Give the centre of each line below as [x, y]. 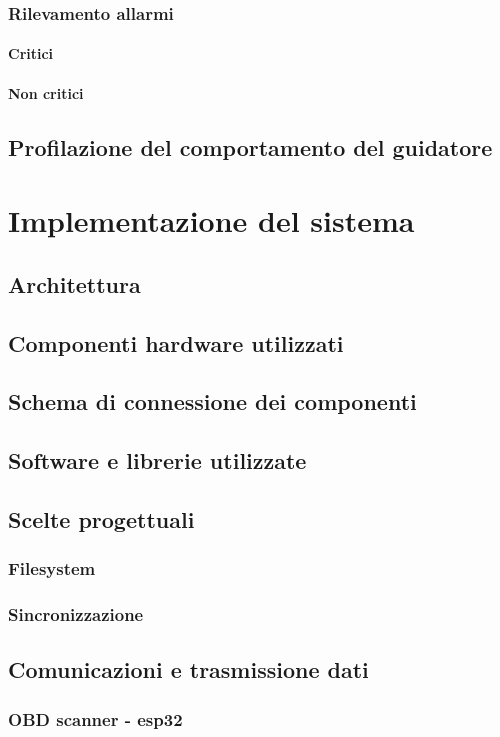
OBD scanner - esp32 [95, 718]
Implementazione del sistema [211, 220]
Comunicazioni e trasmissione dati [188, 669]
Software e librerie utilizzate [157, 460]
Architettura [74, 283]
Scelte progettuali [101, 518]
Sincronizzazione [76, 614]
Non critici [46, 92]
